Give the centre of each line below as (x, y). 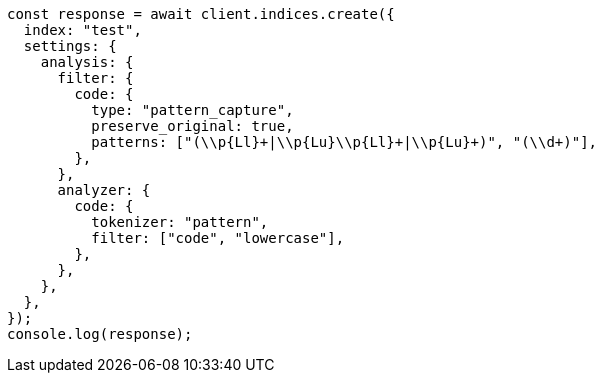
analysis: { (87, 62)
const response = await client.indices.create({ (201, 14)
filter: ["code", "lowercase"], (218, 238)
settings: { (70, 46)
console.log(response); (100, 334)
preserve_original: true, (192, 126)
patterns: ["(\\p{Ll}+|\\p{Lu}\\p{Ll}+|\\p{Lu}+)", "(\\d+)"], (344, 142)
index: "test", (82, 30)
